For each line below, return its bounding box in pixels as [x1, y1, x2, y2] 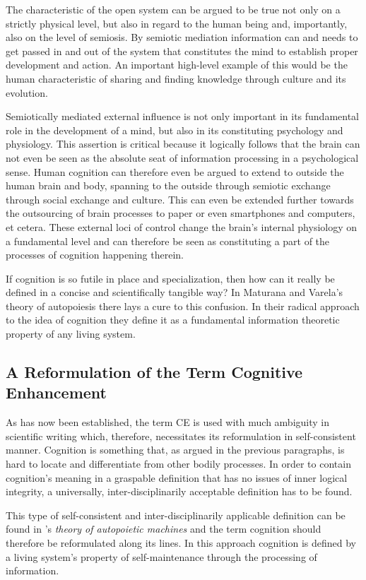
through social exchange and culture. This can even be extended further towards [6, 191, 354, 206]
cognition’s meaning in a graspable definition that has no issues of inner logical [6, 470, 348, 485]
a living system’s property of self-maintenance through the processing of [6, 549, 317, 564]
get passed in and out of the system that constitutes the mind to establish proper [6, 43, 358, 58]
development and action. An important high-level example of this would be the [6, 57, 348, 72]
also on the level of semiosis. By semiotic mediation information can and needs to [6, 30, 358, 45]
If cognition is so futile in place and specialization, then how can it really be [6, 271, 335, 285]
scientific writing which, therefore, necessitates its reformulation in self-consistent [6, 428, 356, 443]
